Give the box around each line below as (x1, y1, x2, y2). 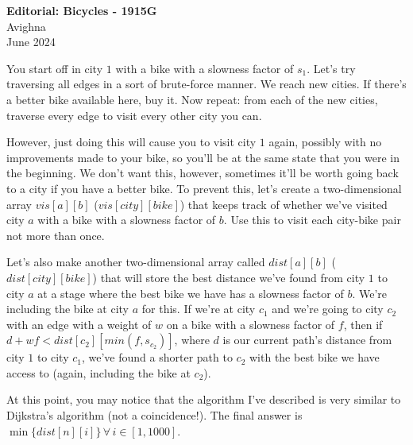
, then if (343, 315, 383, 332)
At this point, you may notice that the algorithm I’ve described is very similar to (6, 391, 401, 408)
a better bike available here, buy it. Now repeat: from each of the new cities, (6, 91, 378, 107)
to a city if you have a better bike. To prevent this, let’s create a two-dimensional (6, 180, 402, 196)
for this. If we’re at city (141, 300, 256, 317)
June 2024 (6, 33, 56, 50)
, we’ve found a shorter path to (81, 349, 233, 366)
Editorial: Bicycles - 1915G (6, 2, 157, 18)
